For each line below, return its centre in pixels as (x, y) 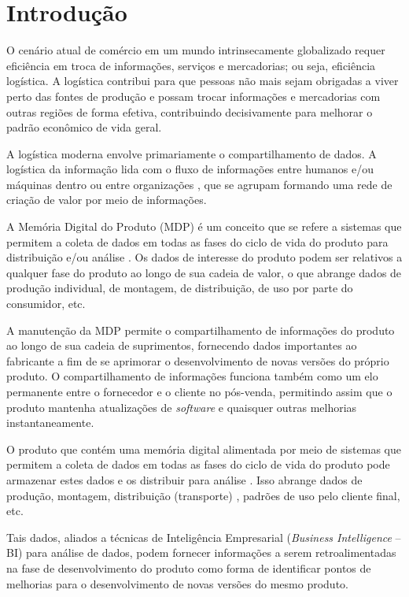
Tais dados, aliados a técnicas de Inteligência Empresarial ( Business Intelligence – (204, 537)
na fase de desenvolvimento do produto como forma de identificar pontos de (189, 567)
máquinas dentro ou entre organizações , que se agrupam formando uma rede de (199, 184)
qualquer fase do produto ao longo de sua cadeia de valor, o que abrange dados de (204, 272)
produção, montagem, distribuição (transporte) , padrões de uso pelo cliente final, (203, 495)
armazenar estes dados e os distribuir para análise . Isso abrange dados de (184, 479)
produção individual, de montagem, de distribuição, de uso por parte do (180, 288)
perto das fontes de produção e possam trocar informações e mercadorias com (193, 96)
